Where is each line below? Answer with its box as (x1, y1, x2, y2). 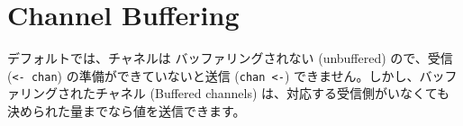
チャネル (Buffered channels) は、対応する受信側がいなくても (95, 84, 449, 103)
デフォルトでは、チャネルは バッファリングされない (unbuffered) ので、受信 (7, 49, 453, 67)
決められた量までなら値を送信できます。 (7, 101, 246, 120)
